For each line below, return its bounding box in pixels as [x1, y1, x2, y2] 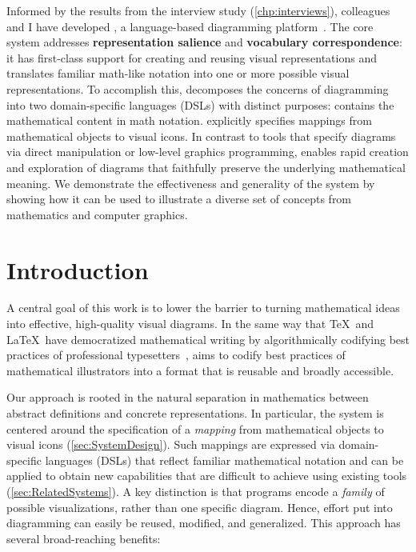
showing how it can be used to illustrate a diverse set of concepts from [6, 190, 352, 207]
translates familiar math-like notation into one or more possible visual [6, 65, 350, 82]
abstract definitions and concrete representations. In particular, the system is [6, 405, 384, 421]
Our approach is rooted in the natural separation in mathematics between [6, 389, 369, 406]
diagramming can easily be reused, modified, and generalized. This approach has [6, 514, 401, 531]
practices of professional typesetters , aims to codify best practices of [6, 346, 346, 363]
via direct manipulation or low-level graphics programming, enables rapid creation [6, 143, 409, 160]
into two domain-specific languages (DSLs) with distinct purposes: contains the [6, 96, 394, 113]
